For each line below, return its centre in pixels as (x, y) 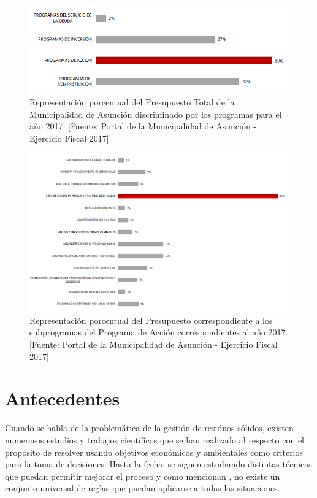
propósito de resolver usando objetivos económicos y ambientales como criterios (154, 452)
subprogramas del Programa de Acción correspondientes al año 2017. (159, 332)
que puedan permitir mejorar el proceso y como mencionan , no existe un (143, 476)
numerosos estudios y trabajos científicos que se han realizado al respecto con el (155, 439)
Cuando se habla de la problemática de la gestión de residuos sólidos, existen (149, 428)
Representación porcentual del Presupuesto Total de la (132, 102)
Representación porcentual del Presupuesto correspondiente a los (151, 320)
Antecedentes (63, 398)
